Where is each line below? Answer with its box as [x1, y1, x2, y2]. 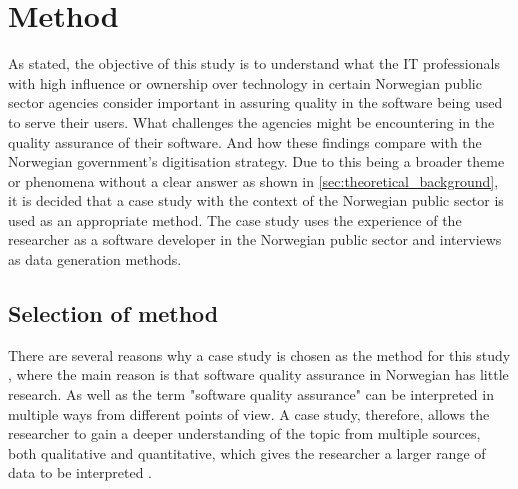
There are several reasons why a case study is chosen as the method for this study [8, 344, 511, 365]
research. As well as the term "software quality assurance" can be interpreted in [8, 384, 494, 405]
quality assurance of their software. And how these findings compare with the [8, 131, 482, 152]
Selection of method [8, 298, 219, 329]
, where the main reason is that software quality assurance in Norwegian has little [8, 364, 509, 385]
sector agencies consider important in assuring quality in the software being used [8, 92, 503, 113]
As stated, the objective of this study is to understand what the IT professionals [8, 53, 500, 74]
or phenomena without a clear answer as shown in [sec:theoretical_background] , [8, 170, 499, 191]
